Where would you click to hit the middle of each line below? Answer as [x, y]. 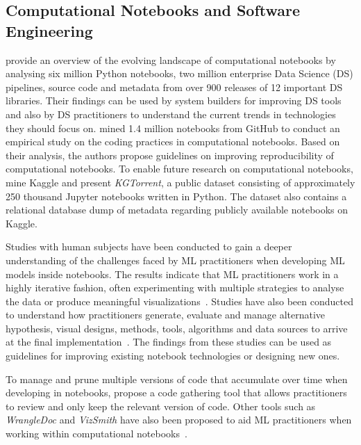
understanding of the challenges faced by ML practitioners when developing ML [175, 260]
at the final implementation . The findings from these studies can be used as [169, 342]
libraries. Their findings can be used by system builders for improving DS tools [174, 100]
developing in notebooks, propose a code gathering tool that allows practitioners [176, 393]
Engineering [49, 30]
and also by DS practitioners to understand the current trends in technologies [171, 114]
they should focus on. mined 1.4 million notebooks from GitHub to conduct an [173, 128]
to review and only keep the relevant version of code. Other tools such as [161, 406]
